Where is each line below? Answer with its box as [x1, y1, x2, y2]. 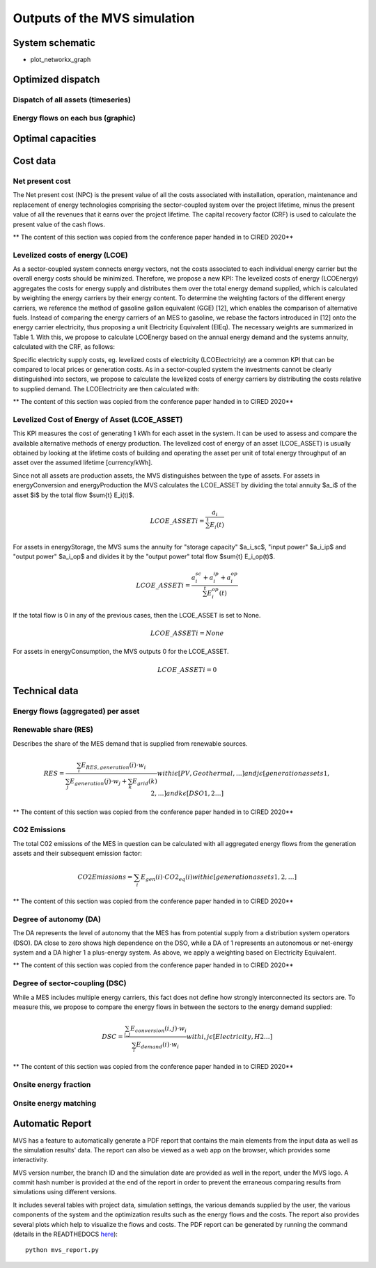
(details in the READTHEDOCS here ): [13, 1230, 118, 1239]
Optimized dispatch [13, 73, 100, 85]
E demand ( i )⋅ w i [136, 1041, 180, 1051]
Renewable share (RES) [13, 725, 94, 735]
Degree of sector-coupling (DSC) [13, 978, 127, 988]
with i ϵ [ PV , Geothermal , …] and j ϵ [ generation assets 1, [157, 769, 330, 777]
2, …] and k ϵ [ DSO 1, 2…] [150, 790, 224, 797]
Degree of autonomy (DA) [13, 914, 101, 924]
